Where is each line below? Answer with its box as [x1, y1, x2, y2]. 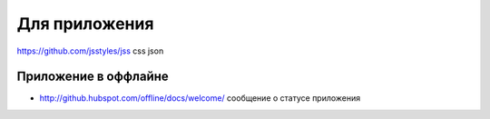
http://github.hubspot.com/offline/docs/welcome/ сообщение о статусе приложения [39, 93, 361, 104]
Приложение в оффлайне [16, 69, 170, 84]
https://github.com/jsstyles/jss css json [16, 45, 164, 56]
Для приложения [16, 14, 154, 34]
